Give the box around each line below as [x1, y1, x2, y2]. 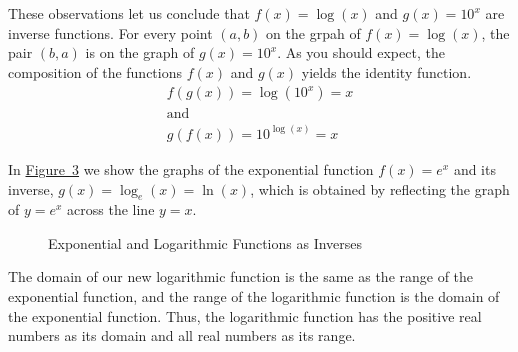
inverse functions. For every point [8, 22, 213, 43]
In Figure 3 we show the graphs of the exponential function [8, 158, 374, 179]
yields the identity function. [301, 61, 472, 82]
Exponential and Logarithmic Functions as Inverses [48, 232, 363, 253]
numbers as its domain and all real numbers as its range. [8, 325, 356, 346]
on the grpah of [266, 22, 361, 43]
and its [453, 158, 496, 179]
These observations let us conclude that [8, 3, 250, 23]
